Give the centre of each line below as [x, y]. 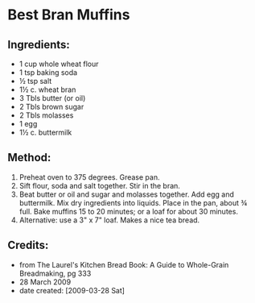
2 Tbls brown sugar [51, 107]
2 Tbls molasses [46, 115]
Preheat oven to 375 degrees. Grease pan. [89, 177]
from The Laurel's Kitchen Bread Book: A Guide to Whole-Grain [124, 264]
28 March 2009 [45, 282]
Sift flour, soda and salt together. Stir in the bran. [99, 185]
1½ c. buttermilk [45, 132]
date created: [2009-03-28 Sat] [72, 290]
